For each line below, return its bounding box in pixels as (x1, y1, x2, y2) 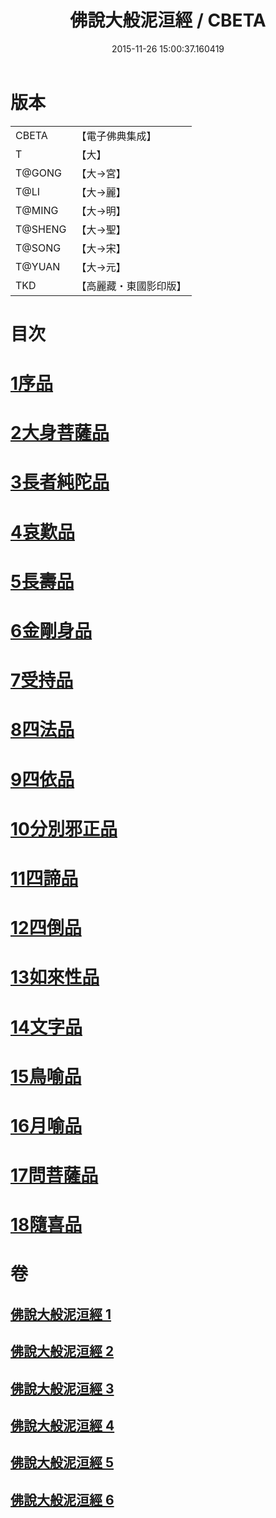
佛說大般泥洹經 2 (10, 1343, 115, 1360)
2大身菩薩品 (10, 422, 110, 445)
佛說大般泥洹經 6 (10, 1491, 115, 1508)
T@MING (15, 203, 59, 217)
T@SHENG (15, 222, 67, 236)
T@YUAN (15, 259, 61, 273)
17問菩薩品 (10, 1164, 99, 1187)
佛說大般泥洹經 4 (10, 1417, 115, 1434)
